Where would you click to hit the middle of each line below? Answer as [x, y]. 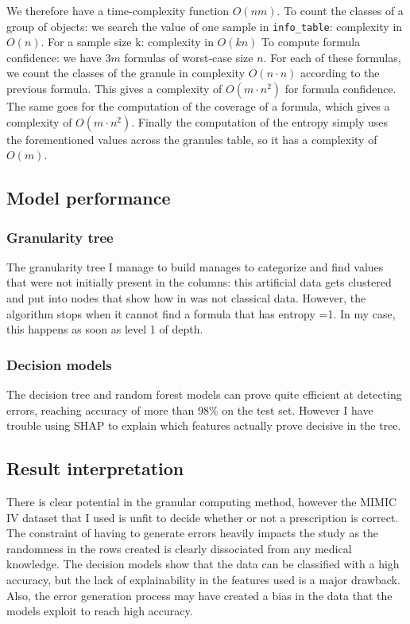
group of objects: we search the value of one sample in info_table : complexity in [205, 26]
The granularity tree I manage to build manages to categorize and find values [195, 266]
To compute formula [311, 42]
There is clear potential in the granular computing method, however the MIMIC [202, 501]
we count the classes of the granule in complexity [126, 73]
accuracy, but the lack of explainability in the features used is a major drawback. [203, 579]
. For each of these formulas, [332, 57]
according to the [340, 73]
